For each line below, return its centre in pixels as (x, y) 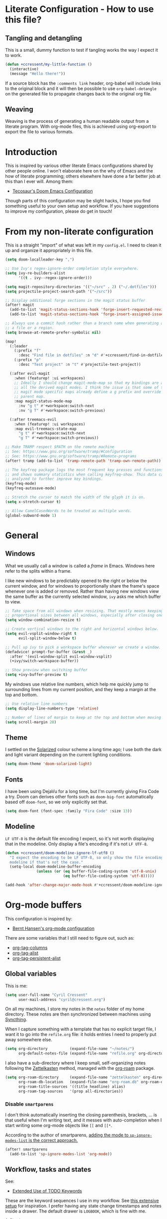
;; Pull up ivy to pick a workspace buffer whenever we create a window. (83, 647)
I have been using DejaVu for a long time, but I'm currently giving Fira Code (82, 791)
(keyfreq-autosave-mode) (31, 488)
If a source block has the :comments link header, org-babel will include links (83, 83)
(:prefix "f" (28, 351)
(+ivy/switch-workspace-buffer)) (44, 661)
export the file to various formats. (39, 132)
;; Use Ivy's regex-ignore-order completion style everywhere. (72, 269)
